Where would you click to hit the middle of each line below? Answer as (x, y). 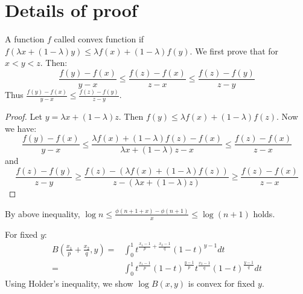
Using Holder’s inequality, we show (69, 283)
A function (25, 39)
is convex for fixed (222, 283)
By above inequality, (43, 213)
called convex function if (99, 39)
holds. (264, 213)
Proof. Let (24, 116)
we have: (21, 128)
